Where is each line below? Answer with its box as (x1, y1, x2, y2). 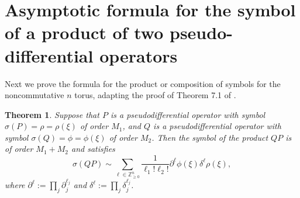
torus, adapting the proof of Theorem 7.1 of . (74, 89, 236, 101)
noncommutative (5, 89, 64, 101)
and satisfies (71, 143, 115, 155)
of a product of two (5, 20, 164, 44)
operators (99, 43, 178, 67)
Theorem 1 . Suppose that (5, 108, 99, 120)
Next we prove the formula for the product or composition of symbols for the (5, 77, 281, 89)
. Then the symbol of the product (151, 131, 268, 143)
